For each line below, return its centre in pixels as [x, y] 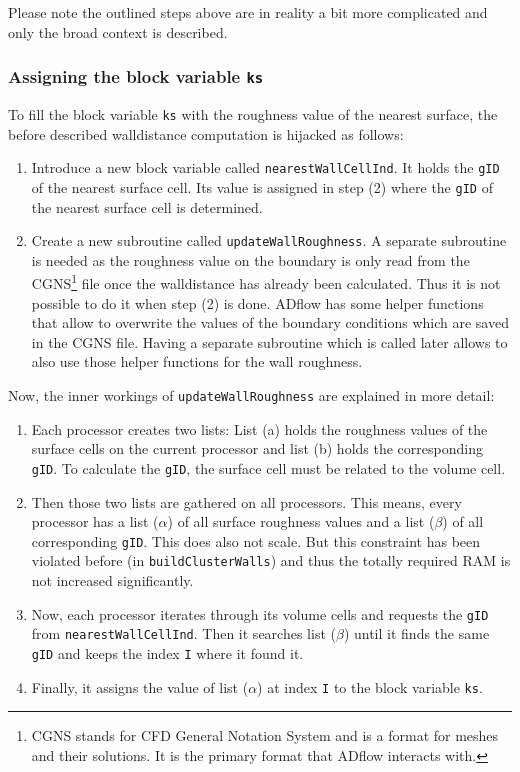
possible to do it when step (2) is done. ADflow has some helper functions [257, 302]
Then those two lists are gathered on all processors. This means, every [246, 501]
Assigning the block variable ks [136, 76]
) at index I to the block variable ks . [370, 686]
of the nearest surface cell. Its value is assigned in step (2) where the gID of [262, 186]
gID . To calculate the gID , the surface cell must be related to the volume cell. [268, 467]
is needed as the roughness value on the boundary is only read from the [250, 259]
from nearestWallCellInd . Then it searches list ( [183, 633]
